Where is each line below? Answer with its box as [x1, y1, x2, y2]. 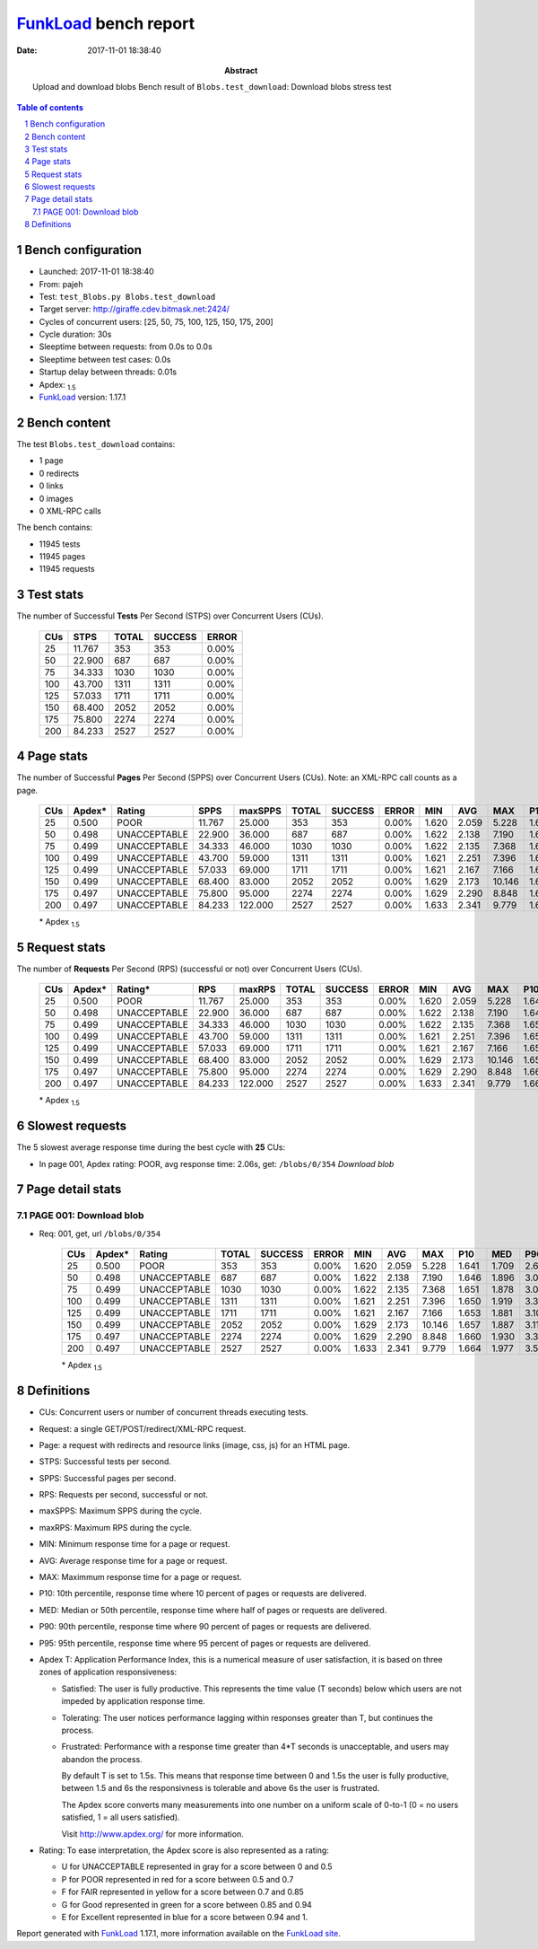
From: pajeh [39, 278, 83, 289]
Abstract [224, 65, 258, 75]
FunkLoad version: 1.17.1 [39, 391, 126, 403]
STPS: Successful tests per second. [39, 1456, 172, 1467]
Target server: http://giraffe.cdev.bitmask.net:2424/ [39, 303, 230, 314]
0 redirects [39, 468, 80, 478]
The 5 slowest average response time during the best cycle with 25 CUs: [16, 1142, 286, 1153]
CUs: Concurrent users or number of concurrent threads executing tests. [39, 1407, 308, 1418]
